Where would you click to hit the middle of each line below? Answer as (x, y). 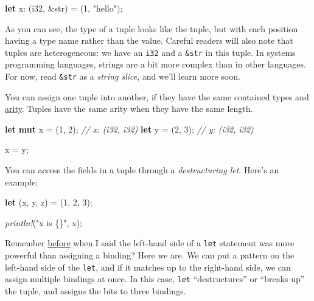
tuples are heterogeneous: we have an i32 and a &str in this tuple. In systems (150, 52)
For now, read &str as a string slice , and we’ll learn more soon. (123, 76)
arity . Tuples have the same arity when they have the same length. (129, 109)
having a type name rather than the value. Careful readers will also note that (149, 40)
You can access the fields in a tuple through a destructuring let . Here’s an (142, 170)
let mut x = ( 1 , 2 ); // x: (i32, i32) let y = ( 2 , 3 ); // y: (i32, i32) (129, 129)
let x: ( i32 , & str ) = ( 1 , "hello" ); (64, 8)
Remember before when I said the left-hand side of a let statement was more (150, 243)
